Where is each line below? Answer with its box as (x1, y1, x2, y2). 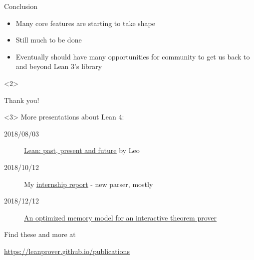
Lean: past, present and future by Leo (24, 145, 140, 155)
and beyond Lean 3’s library (15, 61, 102, 71)
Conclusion (4, 1, 37, 11)
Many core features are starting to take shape (15, 17, 155, 28)
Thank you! (4, 94, 39, 105)
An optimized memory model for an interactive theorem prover (24, 212, 217, 222)
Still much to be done (15, 34, 82, 45)
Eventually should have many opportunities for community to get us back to (15, 51, 250, 61)
